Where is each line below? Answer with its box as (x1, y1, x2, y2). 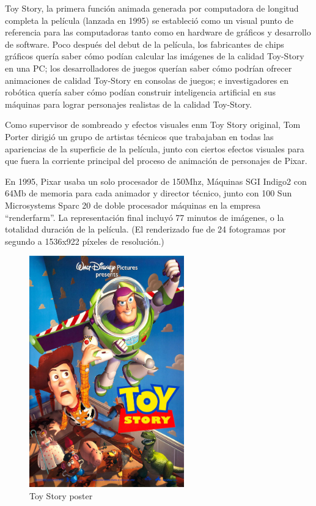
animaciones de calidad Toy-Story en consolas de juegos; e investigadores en (5, 73, 289, 86)
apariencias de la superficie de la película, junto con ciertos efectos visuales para (5, 142, 304, 155)
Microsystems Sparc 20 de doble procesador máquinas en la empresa (5, 198, 261, 211)
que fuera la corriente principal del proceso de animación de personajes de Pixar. (5, 154, 307, 167)
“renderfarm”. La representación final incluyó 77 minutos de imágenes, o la (5, 210, 284, 223)
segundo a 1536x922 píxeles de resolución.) (5, 234, 164, 247)
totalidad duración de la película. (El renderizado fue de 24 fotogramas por (5, 223, 286, 236)
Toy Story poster (29, 489, 93, 502)
